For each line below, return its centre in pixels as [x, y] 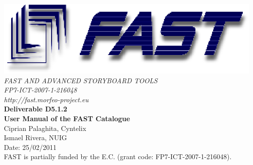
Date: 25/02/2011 [30, 147]
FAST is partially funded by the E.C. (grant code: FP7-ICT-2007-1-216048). [118, 156]
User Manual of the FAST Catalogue [67, 119]
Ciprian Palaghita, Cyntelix [45, 128]
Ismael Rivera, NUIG [36, 137]
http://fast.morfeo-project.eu [46, 99]
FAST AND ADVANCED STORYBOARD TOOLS [81, 80]
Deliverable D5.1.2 [36, 109]
